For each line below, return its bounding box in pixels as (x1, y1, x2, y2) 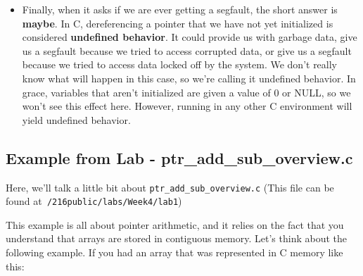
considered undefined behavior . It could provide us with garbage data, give (22, 30, 357, 44)
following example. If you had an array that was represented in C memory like (6, 245, 343, 260)
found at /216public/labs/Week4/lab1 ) (6, 194, 182, 208)
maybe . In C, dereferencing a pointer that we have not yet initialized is (22, 15, 333, 30)
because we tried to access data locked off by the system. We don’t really (22, 57, 338, 72)
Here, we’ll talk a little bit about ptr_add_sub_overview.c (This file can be (6, 180, 334, 194)
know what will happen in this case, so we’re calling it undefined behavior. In (22, 70, 356, 85)
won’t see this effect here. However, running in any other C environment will (22, 99, 352, 113)
